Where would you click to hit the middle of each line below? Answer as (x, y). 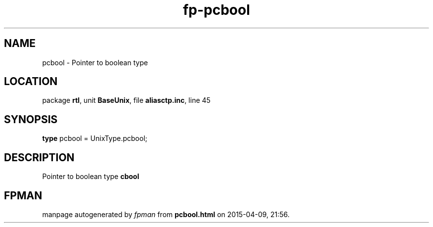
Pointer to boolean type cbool (91, 177)
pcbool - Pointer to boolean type (95, 62)
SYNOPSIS (31, 119)
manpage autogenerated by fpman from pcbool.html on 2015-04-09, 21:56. (166, 214)
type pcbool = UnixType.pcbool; (95, 138)
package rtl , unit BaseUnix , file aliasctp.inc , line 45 (126, 100)
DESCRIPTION (39, 157)
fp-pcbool (216, 10)
